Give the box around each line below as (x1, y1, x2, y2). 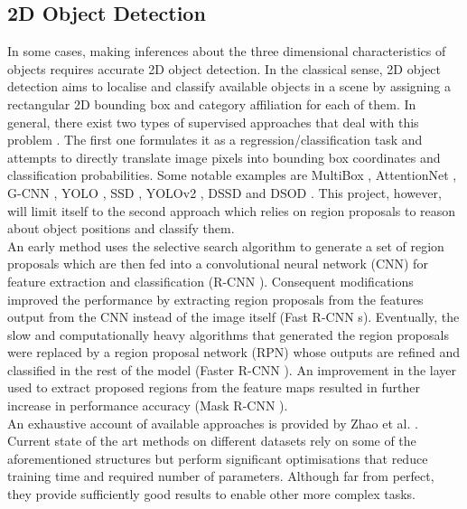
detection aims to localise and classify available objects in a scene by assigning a (7, 77, 451, 96)
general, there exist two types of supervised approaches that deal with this (7, 112, 419, 131)
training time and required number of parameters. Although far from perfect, (7, 467, 434, 485)
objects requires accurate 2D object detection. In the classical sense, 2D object (7, 59, 442, 78)
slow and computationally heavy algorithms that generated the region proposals (7, 325, 449, 344)
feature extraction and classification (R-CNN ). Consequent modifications (7, 271, 414, 290)
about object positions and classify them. (7, 219, 235, 238)
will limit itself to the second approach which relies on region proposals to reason (7, 201, 456, 220)
